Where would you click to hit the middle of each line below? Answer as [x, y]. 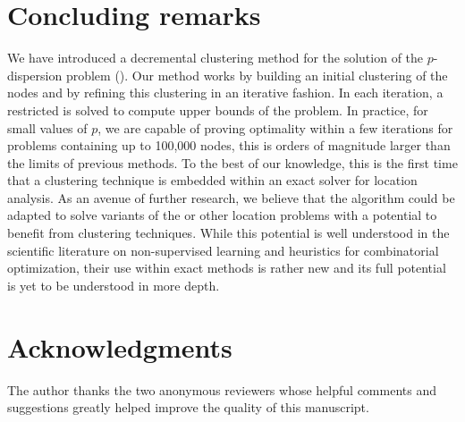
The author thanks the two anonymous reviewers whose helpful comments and [222, 389]
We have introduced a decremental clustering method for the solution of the [216, 58]
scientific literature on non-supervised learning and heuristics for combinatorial [223, 250]
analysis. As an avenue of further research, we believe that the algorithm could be [231, 197]
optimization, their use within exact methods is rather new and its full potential [227, 268]
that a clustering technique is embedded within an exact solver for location [212, 180]
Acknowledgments [120, 346]
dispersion [35, 75]
